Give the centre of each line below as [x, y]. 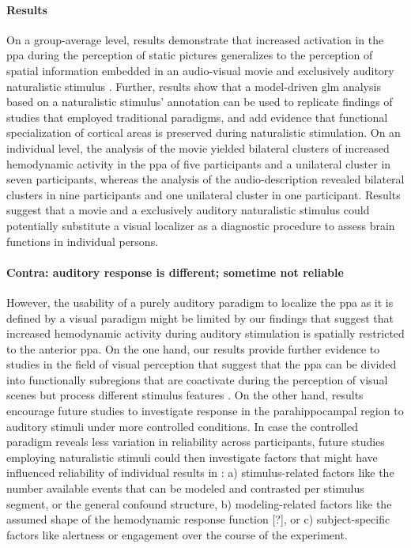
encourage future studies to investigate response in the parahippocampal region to [205, 411]
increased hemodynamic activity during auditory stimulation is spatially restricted [205, 333]
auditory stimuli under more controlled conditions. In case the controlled [182, 426]
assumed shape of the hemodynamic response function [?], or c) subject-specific [198, 519]
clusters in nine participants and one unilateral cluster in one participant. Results [204, 194]
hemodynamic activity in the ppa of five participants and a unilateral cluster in [199, 163]
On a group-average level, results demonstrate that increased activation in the [195, 39]
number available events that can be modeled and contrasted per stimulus [185, 488]
